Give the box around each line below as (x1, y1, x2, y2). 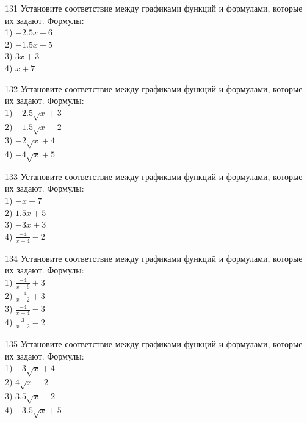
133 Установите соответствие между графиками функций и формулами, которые (5, 170, 303, 183)
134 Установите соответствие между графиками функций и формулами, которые (5, 251, 303, 264)
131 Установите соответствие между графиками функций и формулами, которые (5, 2, 303, 14)
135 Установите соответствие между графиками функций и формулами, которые (5, 338, 303, 350)
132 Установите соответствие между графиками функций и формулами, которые (5, 82, 303, 95)
